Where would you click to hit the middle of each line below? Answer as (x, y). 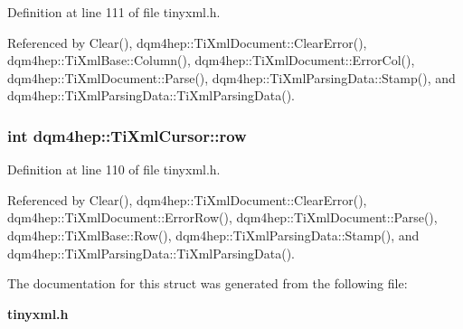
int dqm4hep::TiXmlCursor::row (127, 135)
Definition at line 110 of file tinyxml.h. (114, 169)
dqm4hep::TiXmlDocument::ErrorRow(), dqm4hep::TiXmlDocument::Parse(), (222, 217)
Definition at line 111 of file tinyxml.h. (114, 12)
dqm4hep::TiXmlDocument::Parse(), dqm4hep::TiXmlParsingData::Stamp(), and (231, 77)
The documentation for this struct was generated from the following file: (208, 283)
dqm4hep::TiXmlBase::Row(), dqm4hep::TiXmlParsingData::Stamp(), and (213, 235)
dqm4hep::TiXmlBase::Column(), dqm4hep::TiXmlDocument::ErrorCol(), (211, 60)
